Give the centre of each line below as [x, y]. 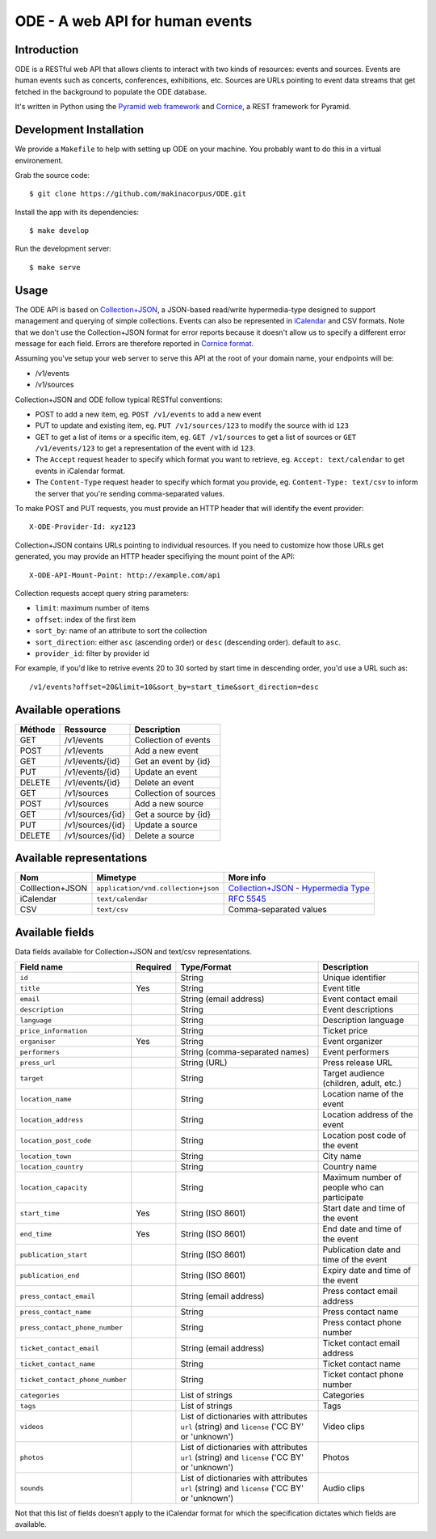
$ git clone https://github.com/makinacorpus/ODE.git [138, 194]
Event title [342, 988]
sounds [32, 1488]
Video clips [344, 1427]
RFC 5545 [247, 899]
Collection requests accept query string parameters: [102, 593]
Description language [363, 1021]
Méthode [38, 729]
